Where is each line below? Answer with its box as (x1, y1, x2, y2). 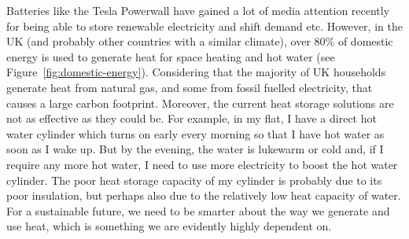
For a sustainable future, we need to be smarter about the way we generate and (6, 202, 390, 219)
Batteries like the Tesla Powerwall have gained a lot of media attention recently (6, 2, 390, 18)
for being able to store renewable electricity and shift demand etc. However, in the (6, 17, 403, 34)
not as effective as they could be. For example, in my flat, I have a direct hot (6, 110, 377, 127)
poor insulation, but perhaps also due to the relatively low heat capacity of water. (6, 187, 401, 204)
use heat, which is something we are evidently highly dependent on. (6, 218, 332, 234)
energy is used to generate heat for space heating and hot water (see (6, 48, 335, 64)
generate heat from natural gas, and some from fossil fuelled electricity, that (6, 79, 373, 95)
